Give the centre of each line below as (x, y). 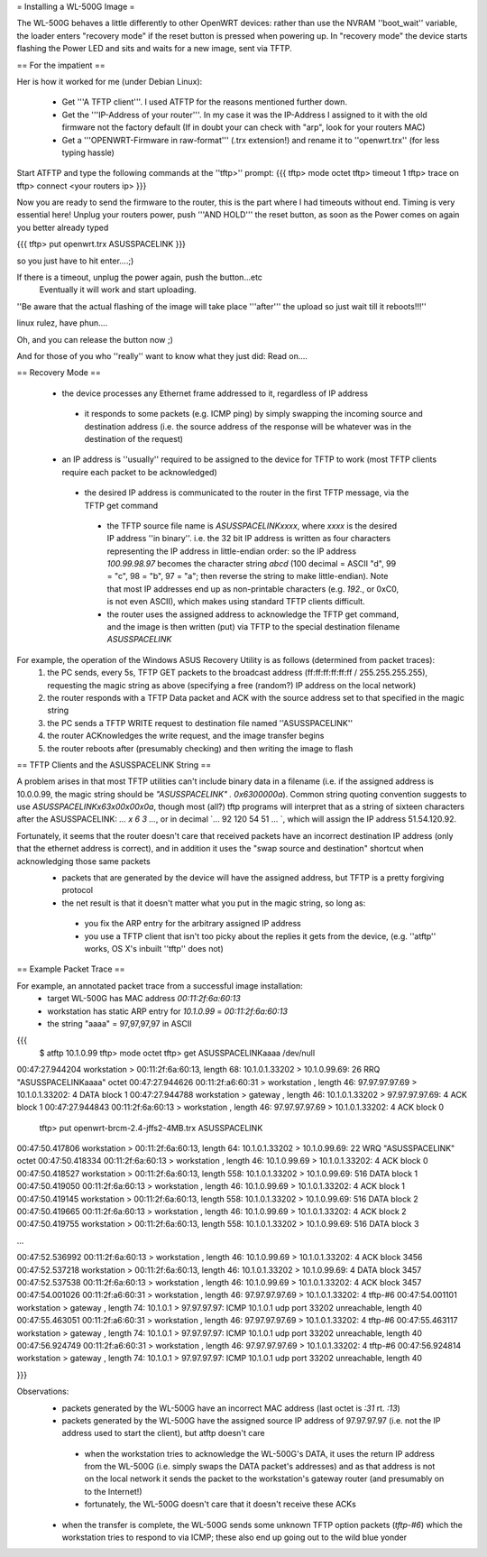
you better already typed (63, 227)
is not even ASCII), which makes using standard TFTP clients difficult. (236, 602)
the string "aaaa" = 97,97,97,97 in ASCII (119, 1023)
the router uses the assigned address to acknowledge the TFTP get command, (253, 614)
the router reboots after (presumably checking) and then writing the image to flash (200, 748)
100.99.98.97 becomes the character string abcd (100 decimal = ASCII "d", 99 (252, 564)
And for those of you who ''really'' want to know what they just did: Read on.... (162, 355)
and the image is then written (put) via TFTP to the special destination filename (253, 627)
